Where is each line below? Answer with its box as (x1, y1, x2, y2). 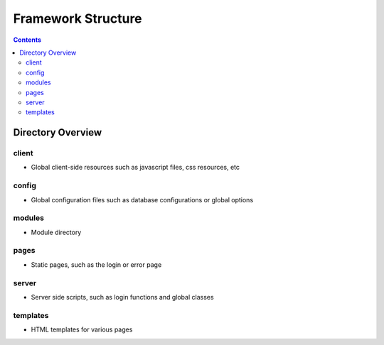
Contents (13, 35, 42, 44)
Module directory (31, 228, 82, 236)
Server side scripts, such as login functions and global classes (31, 293, 214, 301)
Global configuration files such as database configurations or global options (31, 195, 254, 204)
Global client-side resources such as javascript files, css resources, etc (31, 163, 240, 172)
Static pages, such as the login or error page (31, 260, 162, 269)
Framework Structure (13, 11, 142, 26)
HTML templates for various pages (31, 325, 133, 334)
